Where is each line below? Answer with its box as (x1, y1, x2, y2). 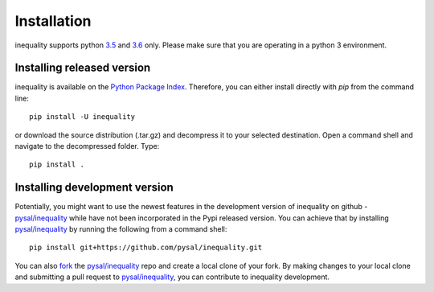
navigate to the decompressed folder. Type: (14, 142, 160, 151)
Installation (14, 12, 92, 30)
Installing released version (14, 61, 151, 75)
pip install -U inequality (29, 113, 136, 121)
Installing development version (14, 181, 174, 195)
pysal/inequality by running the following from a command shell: (14, 224, 227, 234)
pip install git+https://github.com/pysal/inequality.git (29, 243, 263, 253)
